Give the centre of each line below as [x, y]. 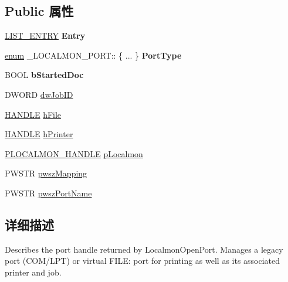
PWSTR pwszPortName [48, 193]
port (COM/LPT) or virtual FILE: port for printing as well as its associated [143, 261]
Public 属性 [39, 11]
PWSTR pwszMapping [46, 173]
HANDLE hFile [33, 114]
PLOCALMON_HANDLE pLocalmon [74, 153]
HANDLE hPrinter [39, 134]
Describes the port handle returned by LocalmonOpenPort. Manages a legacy [144, 249]
